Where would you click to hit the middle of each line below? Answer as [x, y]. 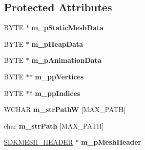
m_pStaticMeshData [68, 28]
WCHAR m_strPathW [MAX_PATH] [65, 109]
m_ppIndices [58, 93]
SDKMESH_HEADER [39, 142]
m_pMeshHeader [111, 142]
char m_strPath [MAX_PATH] [54, 125]
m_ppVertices [59, 76]
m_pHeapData [57, 44]
